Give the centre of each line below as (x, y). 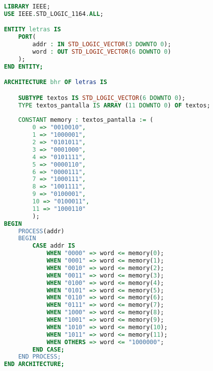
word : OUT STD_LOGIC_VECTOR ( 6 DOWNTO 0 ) (102, 52)
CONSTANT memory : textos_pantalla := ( (86, 120)
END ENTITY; (24, 66)
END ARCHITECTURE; (34, 364)
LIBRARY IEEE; (27, 6)
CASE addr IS (54, 246)
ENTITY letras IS (33, 30)
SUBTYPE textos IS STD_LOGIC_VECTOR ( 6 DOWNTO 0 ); (102, 98)
